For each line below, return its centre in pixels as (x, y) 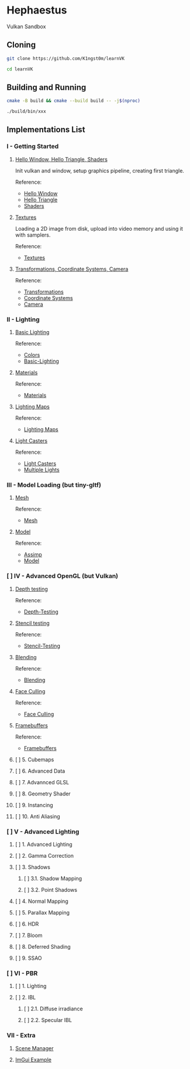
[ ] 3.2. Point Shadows (51, 889)
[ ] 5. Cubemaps (34, 759)
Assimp (33, 555)
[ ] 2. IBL (25, 997)
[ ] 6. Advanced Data (40, 771)
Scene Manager (34, 1048)
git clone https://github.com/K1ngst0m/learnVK (66, 58)
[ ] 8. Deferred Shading (43, 946)
